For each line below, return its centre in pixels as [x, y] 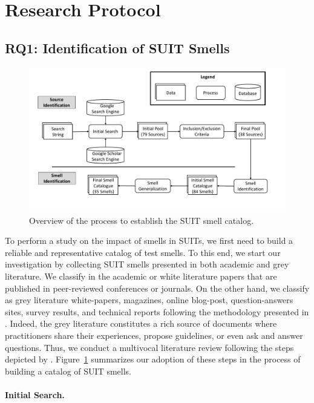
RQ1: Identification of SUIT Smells [117, 48]
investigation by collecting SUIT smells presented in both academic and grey [147, 264]
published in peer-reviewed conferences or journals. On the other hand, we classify [157, 288]
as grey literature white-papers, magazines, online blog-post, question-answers [149, 300]
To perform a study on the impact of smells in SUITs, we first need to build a [149, 241]
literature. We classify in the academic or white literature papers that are [141, 276]
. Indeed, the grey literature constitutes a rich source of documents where [141, 323]
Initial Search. [35, 394]
